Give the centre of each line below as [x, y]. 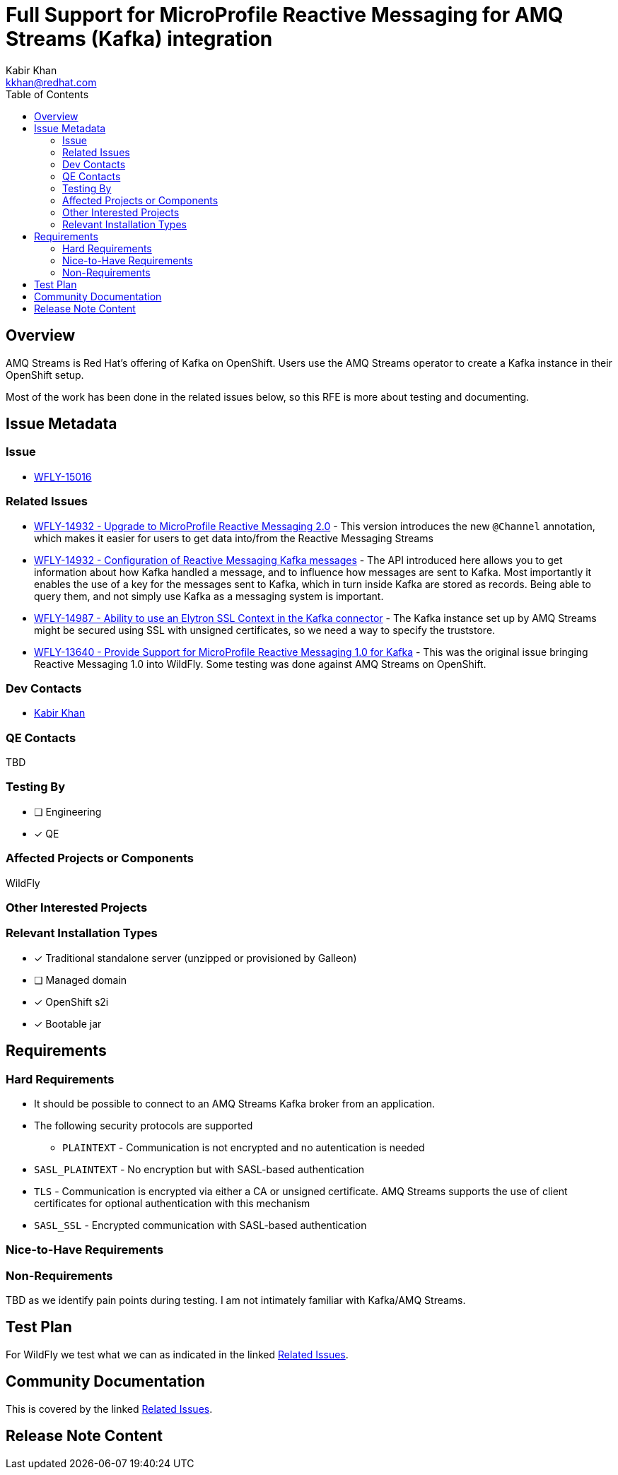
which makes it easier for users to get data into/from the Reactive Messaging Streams [234, 538]
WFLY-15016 [63, 476]
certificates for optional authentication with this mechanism [172, 1203]
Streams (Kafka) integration [139, 39]
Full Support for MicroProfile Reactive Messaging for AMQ [285, 15]
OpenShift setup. [45, 375]
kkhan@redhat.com [51, 82]
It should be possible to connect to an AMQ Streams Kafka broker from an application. [235, 1103]
